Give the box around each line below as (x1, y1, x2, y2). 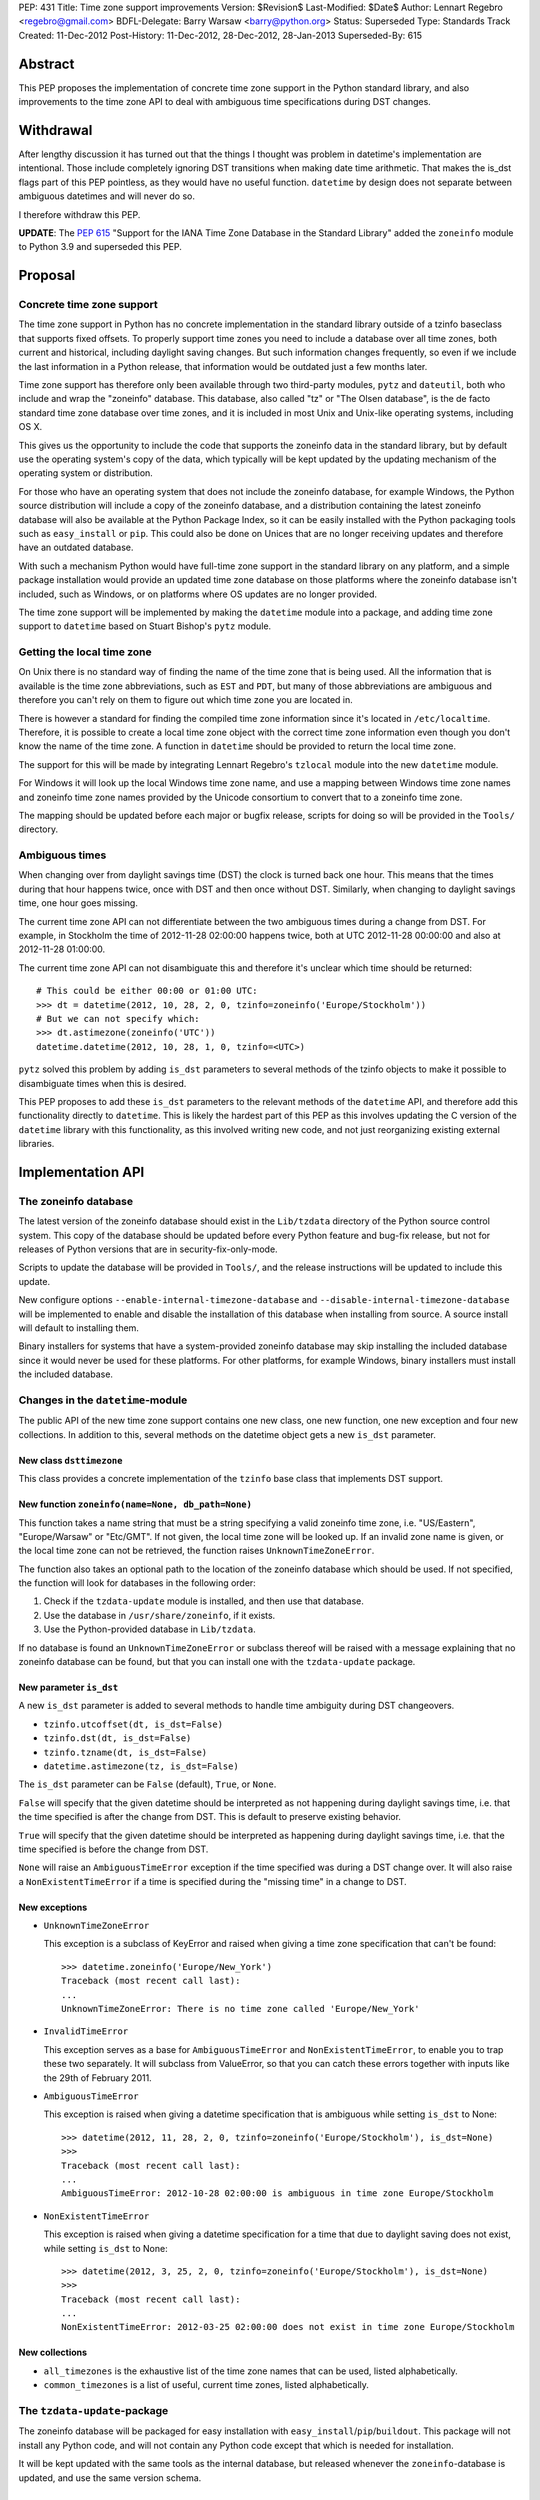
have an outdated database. (18, 541, 134, 554)
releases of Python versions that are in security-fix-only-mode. (18, 1243, 279, 1255)
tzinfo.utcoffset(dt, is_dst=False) (43, 1718, 224, 1730)
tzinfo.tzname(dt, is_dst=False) (43, 1746, 208, 1758)
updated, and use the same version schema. (18, 2471, 202, 2484)
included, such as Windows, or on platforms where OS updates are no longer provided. (18, 588, 378, 600)
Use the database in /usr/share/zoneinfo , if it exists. (43, 1609, 276, 1621)
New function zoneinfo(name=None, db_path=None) (18, 1498, 252, 1510)
